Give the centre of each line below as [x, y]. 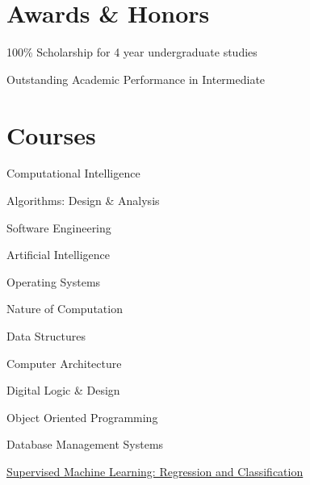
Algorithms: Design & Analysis [83, 201]
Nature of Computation [65, 309]
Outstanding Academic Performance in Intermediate [136, 79]
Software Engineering [59, 227]
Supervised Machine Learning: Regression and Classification [155, 471]
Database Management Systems [85, 444]
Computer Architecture [64, 363]
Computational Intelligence [73, 173]
